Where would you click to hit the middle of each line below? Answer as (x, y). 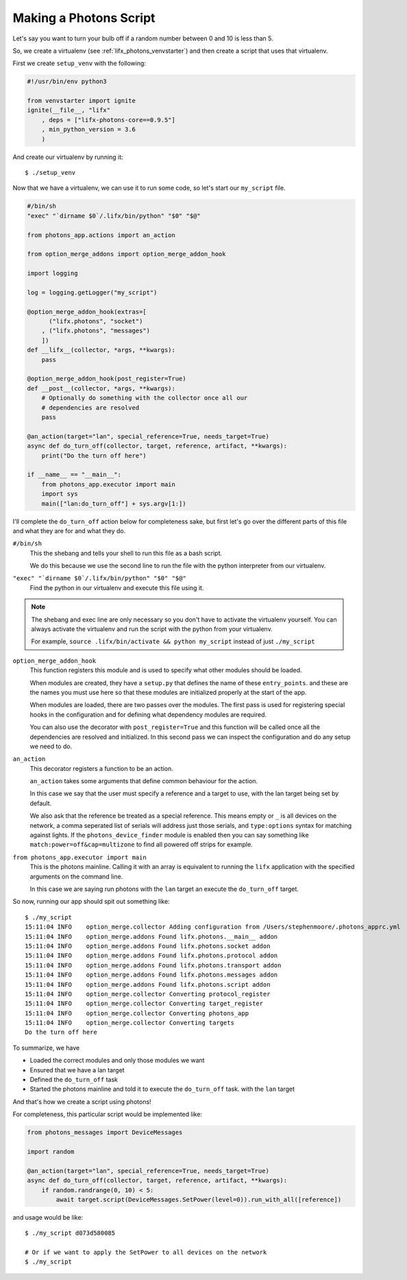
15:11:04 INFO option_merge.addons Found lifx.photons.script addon (148, 984)
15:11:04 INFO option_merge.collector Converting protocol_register (148, 994)
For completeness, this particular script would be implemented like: (107, 1114)
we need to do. (51, 746)
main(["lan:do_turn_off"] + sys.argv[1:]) (114, 503)
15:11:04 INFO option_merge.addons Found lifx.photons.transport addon (153, 965)
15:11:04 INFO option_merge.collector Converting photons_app (137, 1013)
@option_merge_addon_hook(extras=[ (87, 311)
